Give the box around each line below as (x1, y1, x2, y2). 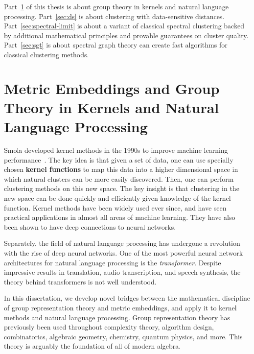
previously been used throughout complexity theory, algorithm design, (4, 322, 214, 332)
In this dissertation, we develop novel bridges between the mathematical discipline (4, 293, 250, 303)
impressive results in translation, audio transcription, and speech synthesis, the (4, 267, 241, 277)
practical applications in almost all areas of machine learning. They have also (4, 212, 235, 222)
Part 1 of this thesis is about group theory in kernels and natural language (4, 1, 229, 11)
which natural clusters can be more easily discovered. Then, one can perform (4, 173, 234, 184)
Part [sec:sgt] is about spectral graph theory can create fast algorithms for (4, 40, 228, 50)
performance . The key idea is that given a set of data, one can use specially (4, 154, 233, 165)
